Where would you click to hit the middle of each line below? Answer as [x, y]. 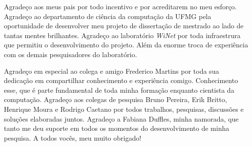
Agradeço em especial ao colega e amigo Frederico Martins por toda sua [112, 71]
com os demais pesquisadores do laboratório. [71, 54]
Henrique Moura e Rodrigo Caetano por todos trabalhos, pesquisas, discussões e [124, 109]
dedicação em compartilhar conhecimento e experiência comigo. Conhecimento [121, 80]
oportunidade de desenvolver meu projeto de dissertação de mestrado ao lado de [124, 26]
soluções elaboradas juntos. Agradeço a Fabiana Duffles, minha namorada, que [121, 118]
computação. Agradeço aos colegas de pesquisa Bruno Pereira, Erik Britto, [115, 99]
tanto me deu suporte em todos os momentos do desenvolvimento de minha [117, 128]
